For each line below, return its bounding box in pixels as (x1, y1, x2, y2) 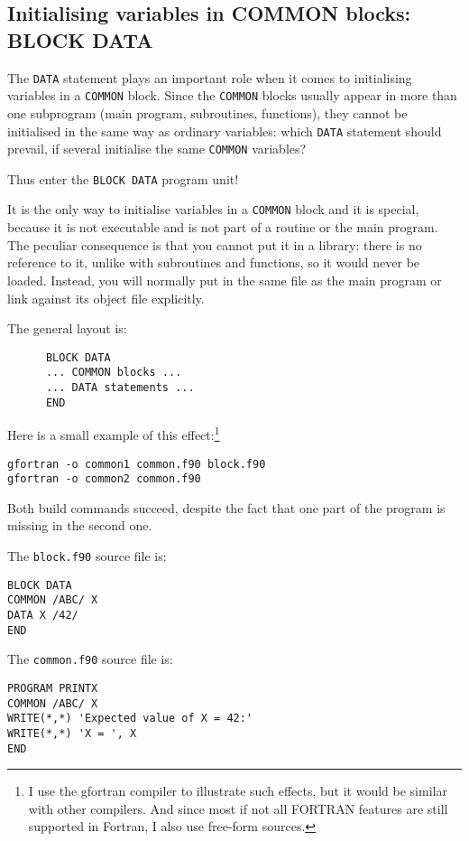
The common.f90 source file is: (7, 649, 173, 668)
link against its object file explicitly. (7, 288, 205, 307)
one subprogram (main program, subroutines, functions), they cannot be (7, 103, 408, 122)
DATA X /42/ (7, 609, 78, 622)
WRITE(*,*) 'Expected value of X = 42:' (7, 712, 253, 725)
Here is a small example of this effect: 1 (7, 423, 220, 444)
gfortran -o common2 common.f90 (7, 472, 201, 486)
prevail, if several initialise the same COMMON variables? (7, 139, 307, 158)
